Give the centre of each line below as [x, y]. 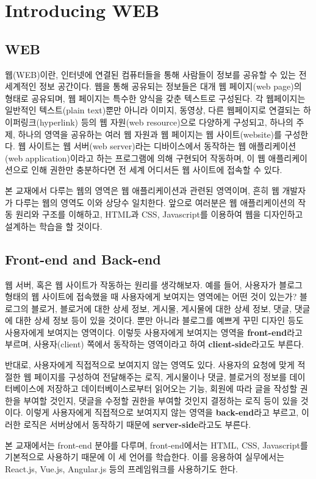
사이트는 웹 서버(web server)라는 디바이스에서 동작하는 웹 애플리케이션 [162, 146]
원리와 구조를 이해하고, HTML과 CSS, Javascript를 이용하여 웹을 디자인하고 [159, 214]
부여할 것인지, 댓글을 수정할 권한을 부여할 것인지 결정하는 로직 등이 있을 [161, 400]
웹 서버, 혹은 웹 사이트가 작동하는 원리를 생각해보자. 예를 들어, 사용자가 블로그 [154, 284]
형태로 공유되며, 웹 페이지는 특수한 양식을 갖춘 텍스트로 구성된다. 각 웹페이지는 [155, 98]
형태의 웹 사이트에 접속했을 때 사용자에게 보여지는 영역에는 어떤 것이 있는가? [151, 296]
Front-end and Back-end [83, 259]
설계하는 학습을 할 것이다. [54, 226]
